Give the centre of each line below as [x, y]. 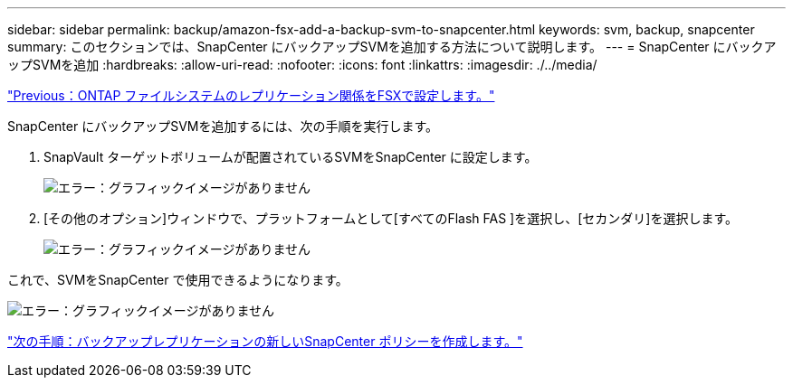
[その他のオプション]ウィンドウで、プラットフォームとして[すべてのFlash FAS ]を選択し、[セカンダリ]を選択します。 [391, 218]
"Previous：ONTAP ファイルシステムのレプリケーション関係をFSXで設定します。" [251, 95]
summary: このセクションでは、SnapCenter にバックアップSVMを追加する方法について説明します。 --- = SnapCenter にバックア [392, 47]
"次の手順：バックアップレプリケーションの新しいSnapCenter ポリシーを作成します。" [265, 341]
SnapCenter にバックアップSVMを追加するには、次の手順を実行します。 [223, 126]
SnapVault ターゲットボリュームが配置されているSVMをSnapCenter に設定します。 [291, 157]
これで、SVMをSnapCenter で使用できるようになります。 [178, 280]
